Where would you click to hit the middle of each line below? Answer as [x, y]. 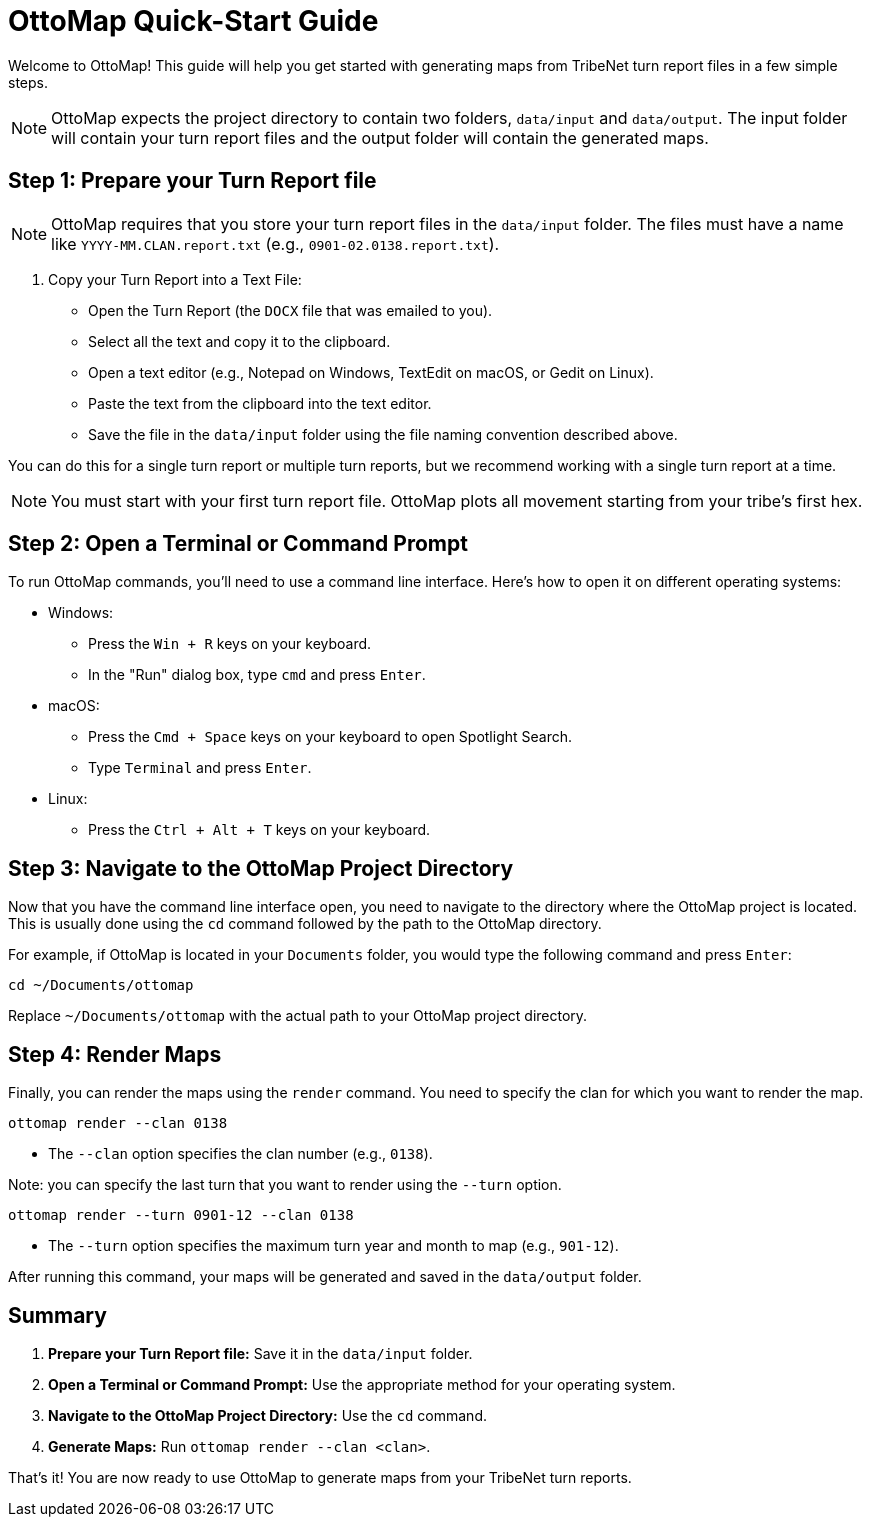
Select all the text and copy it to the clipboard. [239, 341]
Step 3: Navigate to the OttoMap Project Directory [261, 868]
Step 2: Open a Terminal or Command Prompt [238, 544]
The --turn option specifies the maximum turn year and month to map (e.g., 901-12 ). [333, 1246]
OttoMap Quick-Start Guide [193, 21]
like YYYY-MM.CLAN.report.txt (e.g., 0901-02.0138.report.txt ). [275, 243]
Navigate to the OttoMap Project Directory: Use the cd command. [267, 1415]
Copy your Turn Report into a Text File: [175, 279]
